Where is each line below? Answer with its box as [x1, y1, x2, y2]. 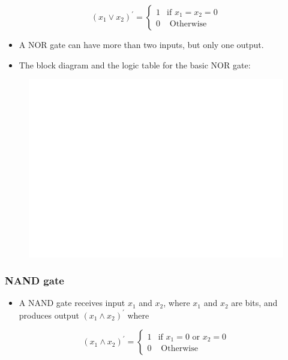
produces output [19, 308, 79, 321]
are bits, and [231, 296, 278, 309]
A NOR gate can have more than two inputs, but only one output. [19, 38, 264, 50]
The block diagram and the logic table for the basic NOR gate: [19, 58, 251, 71]
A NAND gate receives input [19, 296, 125, 309]
